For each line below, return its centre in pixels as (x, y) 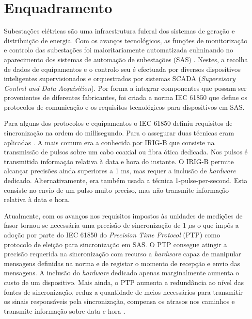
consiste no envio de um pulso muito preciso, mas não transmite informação (117, 190)
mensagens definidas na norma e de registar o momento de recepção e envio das (122, 263)
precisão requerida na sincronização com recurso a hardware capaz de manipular (123, 254)
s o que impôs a (216, 225)
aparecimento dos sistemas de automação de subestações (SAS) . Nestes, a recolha (126, 59)
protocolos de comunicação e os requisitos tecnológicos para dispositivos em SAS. (124, 107)
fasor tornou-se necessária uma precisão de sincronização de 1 (95, 225)
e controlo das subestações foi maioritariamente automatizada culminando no (118, 50)
